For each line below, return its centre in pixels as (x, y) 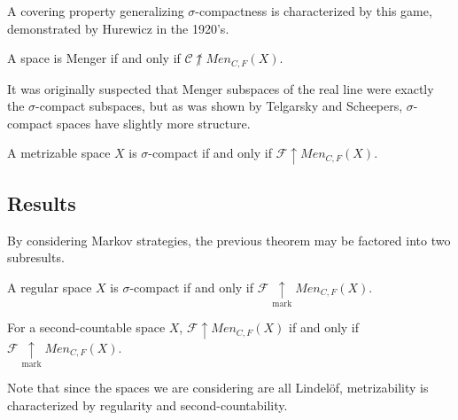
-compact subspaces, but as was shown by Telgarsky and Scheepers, (219, 106)
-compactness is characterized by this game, (314, 11)
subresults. (36, 257)
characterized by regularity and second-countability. (147, 404)
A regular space (50, 288)
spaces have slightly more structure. (153, 123)
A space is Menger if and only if (94, 58)
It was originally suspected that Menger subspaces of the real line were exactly (221, 88)
